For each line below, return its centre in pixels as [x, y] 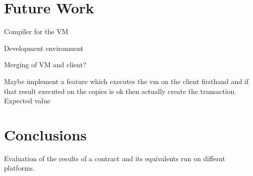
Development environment [44, 48]
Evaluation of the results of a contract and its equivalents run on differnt [115, 158]
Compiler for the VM [36, 31]
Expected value [27, 101]
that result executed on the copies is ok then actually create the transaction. [120, 91]
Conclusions [45, 134]
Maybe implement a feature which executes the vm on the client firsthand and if [126, 81]
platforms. [19, 168]
